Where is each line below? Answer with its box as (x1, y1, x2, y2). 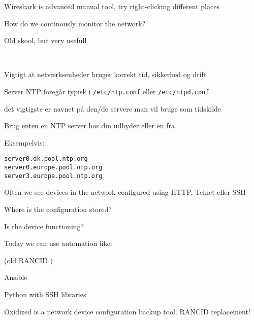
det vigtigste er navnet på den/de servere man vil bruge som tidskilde (4, 103, 221, 114)
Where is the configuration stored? (4, 203, 112, 214)
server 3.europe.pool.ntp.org (4, 172, 103, 180)
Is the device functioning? (4, 221, 84, 231)
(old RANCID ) (4, 255, 53, 265)
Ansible (4, 272, 27, 282)
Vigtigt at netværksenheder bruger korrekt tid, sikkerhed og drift (4, 69, 207, 80)
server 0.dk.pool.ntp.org (4, 155, 88, 163)
